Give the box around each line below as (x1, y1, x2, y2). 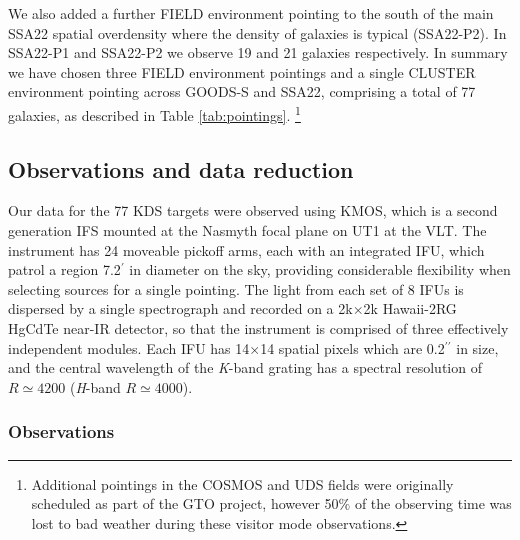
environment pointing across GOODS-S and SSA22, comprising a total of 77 (8, 81, 476, 102)
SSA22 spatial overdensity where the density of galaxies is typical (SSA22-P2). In (8, 22, 507, 43)
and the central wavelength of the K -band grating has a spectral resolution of (8, 357, 482, 378)
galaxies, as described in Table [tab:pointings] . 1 (8, 101, 301, 125)
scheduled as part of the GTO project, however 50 (31, 493, 339, 514)
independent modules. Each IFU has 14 (8, 337, 250, 358)
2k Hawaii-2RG (363, 298, 457, 319)
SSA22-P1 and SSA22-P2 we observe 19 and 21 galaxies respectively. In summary (8, 42, 508, 63)
